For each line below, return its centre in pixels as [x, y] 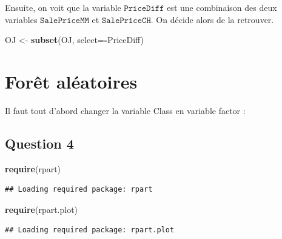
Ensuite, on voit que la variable [63, 7]
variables [21, 19]
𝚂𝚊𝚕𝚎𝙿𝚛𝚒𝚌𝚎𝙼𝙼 [65, 20]
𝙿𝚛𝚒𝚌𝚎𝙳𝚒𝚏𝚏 [144, 8]
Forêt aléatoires [71, 81]
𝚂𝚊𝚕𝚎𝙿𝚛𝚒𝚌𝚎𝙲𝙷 [126, 20]
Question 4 [39, 143]
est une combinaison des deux [222, 7]
